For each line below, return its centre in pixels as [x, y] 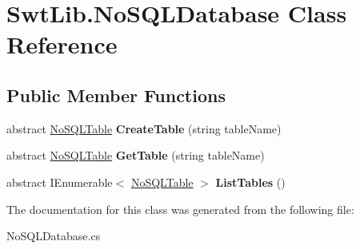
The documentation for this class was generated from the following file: [180, 209]
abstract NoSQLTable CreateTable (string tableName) [144, 128]
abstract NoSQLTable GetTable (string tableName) [136, 155]
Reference [62, 44]
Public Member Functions [116, 95]
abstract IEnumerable [60, 182]
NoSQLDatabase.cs [54, 236]
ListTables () [250, 182]
